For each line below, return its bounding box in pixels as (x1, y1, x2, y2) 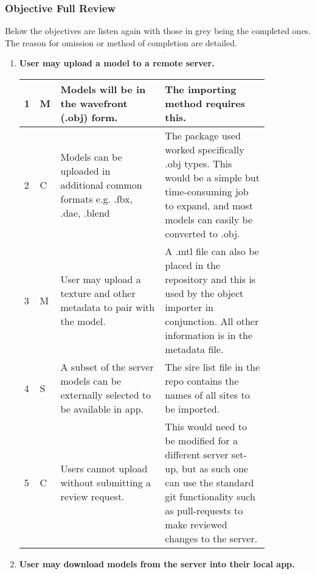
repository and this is (165, 272, 256, 286)
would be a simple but (165, 170, 260, 184)
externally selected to (60, 388, 151, 402)
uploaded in (60, 163, 111, 178)
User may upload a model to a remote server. (19, 57, 215, 69)
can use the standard (165, 475, 254, 489)
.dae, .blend (60, 205, 110, 220)
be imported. (165, 402, 220, 416)
